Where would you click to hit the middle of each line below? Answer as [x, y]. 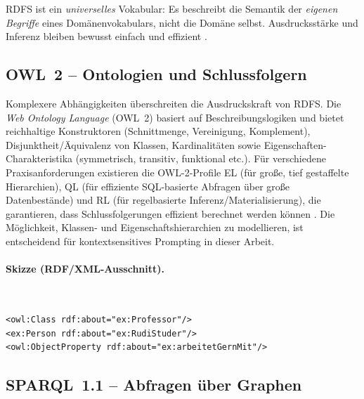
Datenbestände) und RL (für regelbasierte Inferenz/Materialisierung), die [163, 200]
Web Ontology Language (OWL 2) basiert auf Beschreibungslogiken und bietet [175, 117]
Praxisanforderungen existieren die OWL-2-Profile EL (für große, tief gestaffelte [177, 172]
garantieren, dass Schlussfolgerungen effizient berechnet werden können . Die [170, 213]
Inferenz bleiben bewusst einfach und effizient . [106, 36]
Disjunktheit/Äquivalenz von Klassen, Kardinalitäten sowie [134, 144]
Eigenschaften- [295, 144]
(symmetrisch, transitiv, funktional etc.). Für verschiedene [201, 158]
